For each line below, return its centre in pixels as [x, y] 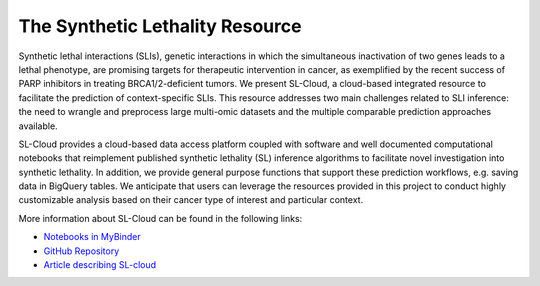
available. [38, 126]
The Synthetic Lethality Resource [160, 26]
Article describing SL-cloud [100, 265]
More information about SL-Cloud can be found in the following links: [160, 218]
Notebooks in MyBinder [92, 237]
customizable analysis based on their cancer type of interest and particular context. [191, 200]
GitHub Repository [81, 251]
